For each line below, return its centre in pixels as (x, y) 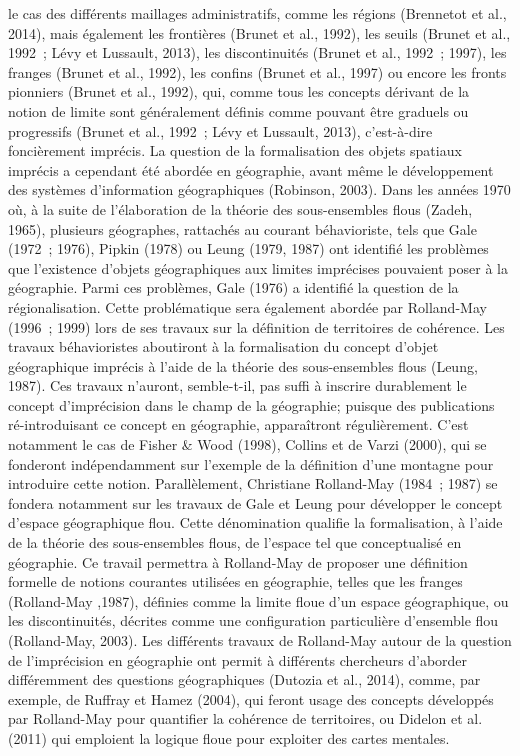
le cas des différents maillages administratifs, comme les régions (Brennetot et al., (257, 13)
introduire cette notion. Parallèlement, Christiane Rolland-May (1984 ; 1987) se (253, 483)
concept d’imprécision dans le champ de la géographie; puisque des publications (251, 404)
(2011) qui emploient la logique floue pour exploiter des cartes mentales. (229, 737)
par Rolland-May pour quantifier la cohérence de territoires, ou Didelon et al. (245, 718)
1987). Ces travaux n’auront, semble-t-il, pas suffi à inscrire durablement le (237, 385)
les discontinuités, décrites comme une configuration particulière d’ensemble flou (253, 620)
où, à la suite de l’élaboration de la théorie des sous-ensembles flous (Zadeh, (240, 208)
